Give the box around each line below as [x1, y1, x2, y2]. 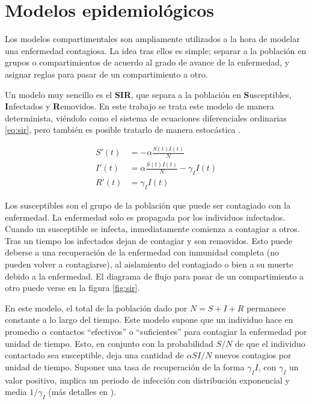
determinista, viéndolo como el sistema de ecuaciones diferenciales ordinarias [5, 111, 287, 124]
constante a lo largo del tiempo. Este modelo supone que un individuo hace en [5, 313, 293, 326]
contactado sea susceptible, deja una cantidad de [5, 349, 184, 361]
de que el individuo [235, 337, 305, 349]
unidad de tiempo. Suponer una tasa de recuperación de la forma [5, 360, 245, 373]
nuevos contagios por [215, 349, 292, 361]
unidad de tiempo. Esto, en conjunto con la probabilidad [5, 337, 213, 349]
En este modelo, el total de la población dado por [5, 301, 188, 314]
